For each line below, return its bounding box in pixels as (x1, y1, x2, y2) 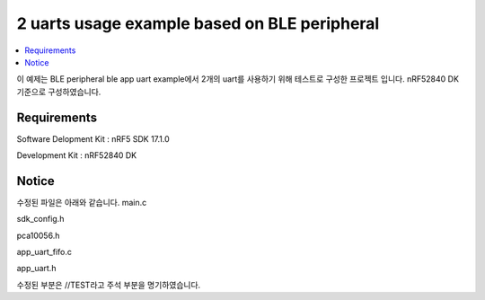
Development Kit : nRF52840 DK (16, 150, 137, 161)
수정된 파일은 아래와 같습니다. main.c (16, 197, 147, 207)
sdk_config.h (16, 214, 65, 225)
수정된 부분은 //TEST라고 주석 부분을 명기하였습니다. (16, 279, 201, 290)
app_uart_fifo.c (16, 247, 72, 258)
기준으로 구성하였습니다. (16, 86, 101, 97)
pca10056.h (16, 230, 60, 241)
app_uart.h (16, 263, 57, 274)
